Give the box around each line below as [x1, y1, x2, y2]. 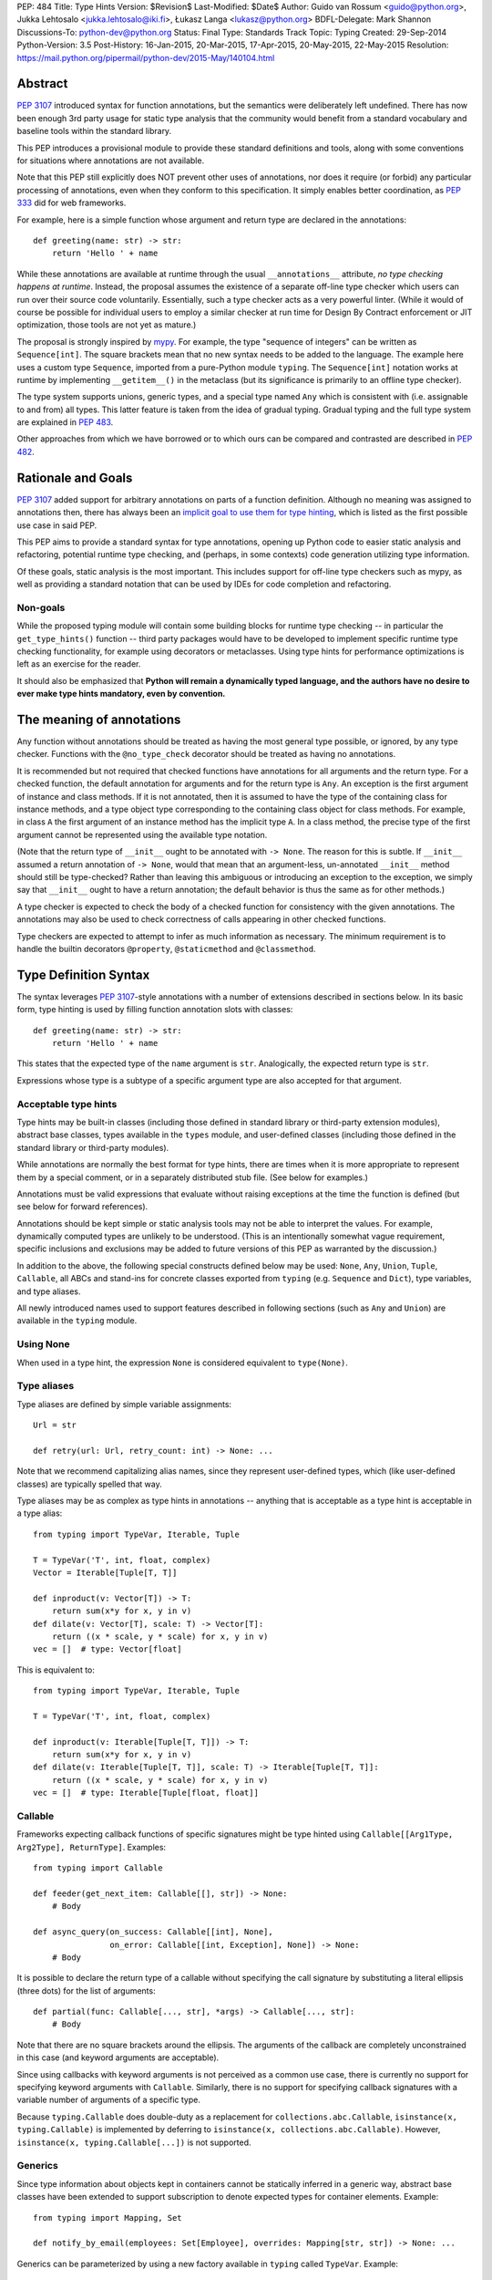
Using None [16, 1338, 70, 1351]
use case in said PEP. [16, 520, 97, 531]
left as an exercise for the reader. [16, 658, 141, 669]
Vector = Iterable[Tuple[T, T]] [33, 1568, 178, 1578]
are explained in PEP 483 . [16, 417, 114, 428]
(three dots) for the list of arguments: [16, 1985, 156, 1996]
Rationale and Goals [16, 470, 133, 485]
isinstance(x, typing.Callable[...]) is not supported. [16, 2137, 251, 2148]
